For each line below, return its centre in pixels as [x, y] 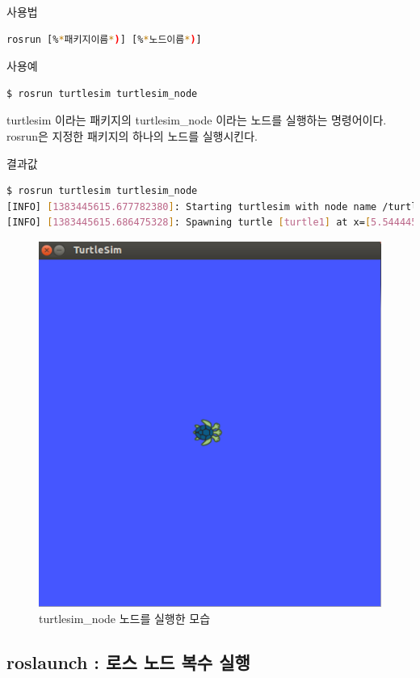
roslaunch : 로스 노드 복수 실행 [128, 661]
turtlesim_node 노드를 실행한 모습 [125, 618]
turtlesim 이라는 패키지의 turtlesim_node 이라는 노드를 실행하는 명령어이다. [197, 120]
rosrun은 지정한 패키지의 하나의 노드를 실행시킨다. [132, 135]
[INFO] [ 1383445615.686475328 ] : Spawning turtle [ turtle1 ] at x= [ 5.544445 [212, 223]
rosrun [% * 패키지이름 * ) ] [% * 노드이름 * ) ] [104, 39]
